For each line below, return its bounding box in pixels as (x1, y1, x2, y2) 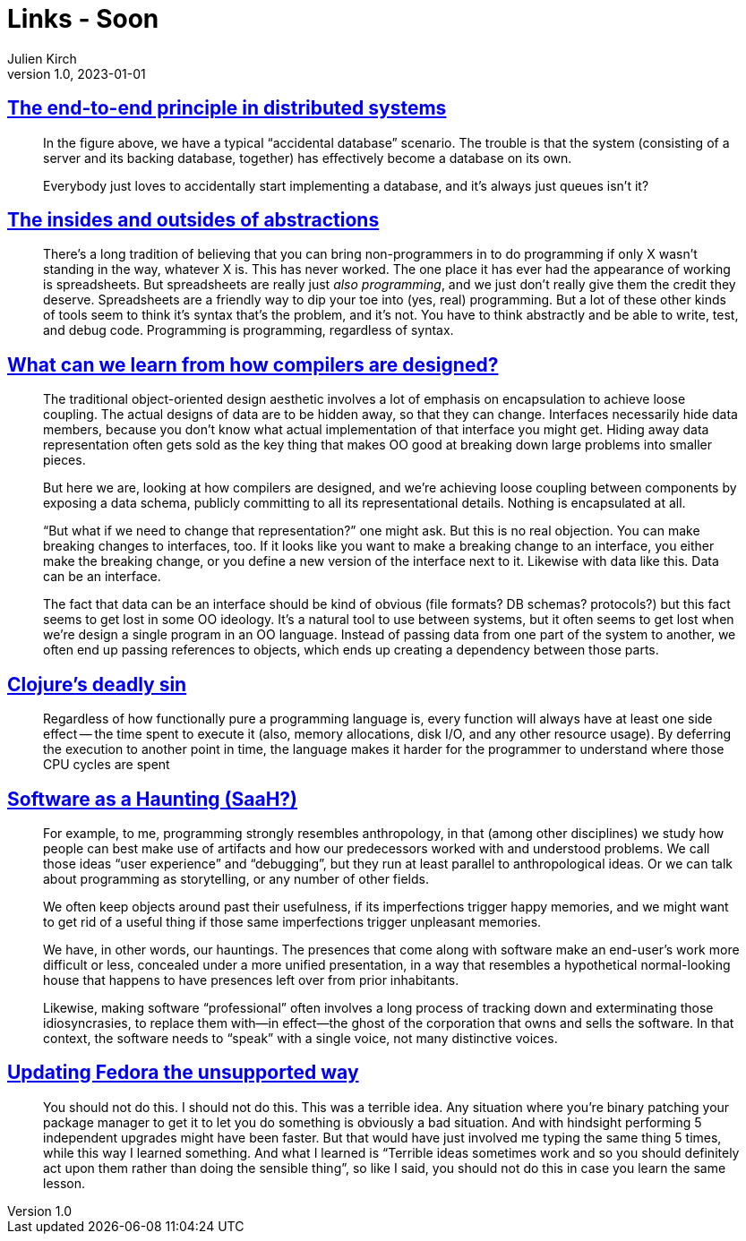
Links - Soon (7, 4, 159, 34)
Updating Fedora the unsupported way (7, 1061, 359, 1084)
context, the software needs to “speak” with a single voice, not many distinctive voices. (43, 1030, 558, 1046)
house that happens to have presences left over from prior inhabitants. (43, 971, 459, 988)
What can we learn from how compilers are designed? (7, 353, 499, 376)
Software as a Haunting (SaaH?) (7, 787, 298, 810)
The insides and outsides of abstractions (7, 209, 380, 232)
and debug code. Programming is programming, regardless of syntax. (43, 322, 454, 338)
